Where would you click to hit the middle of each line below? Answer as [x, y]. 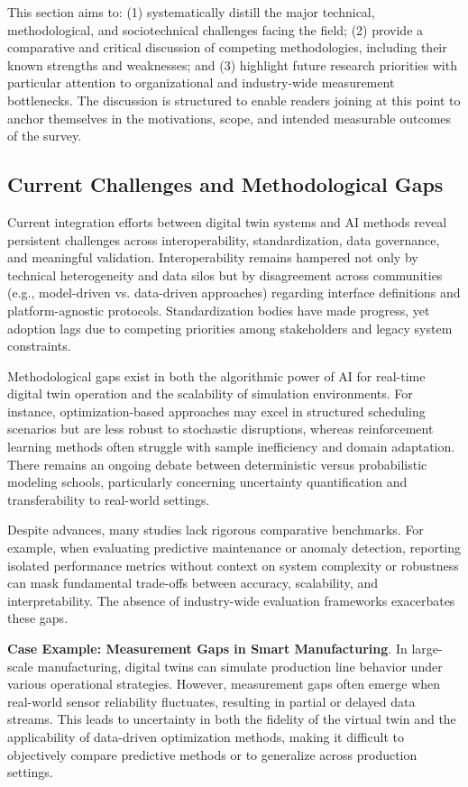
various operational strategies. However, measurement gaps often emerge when [224, 684]
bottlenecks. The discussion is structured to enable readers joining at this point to [234, 100]
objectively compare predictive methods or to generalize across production [212, 754]
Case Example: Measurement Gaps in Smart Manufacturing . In [207, 649]
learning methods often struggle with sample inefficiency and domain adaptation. [231, 447]
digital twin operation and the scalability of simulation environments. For [210, 393]
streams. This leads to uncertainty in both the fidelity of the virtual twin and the [232, 719]
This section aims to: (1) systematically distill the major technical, [191, 12]
